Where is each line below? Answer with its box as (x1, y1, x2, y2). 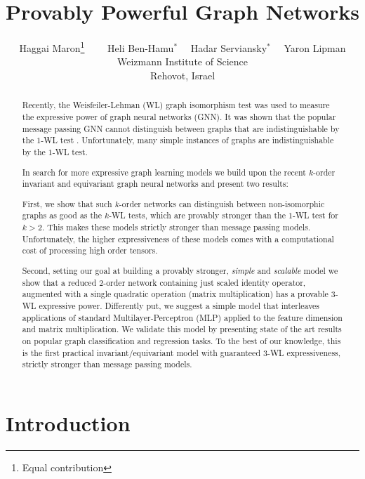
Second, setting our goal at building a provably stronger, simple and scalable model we (22, 264, 338, 276)
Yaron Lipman (284, 40, 346, 55)
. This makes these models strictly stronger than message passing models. (41, 221, 311, 233)
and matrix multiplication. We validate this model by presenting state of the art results (22, 323, 342, 335)
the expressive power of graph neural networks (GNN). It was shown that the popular (22, 111, 336, 123)
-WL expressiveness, (267, 346, 341, 358)
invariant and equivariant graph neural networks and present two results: (22, 178, 288, 190)
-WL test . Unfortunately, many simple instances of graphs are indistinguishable (41, 134, 334, 146)
